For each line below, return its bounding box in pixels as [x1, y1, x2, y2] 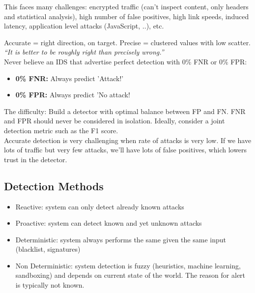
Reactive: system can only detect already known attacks [15, 201, 184, 211]
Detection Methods [4, 178, 104, 193]
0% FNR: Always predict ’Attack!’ [15, 73, 124, 83]
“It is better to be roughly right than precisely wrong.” [4, 47, 164, 57]
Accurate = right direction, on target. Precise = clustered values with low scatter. [4, 37, 251, 47]
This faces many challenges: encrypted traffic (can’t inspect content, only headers [4, 1, 249, 11]
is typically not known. [15, 280, 85, 290]
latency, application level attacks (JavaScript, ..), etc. [4, 21, 164, 31]
